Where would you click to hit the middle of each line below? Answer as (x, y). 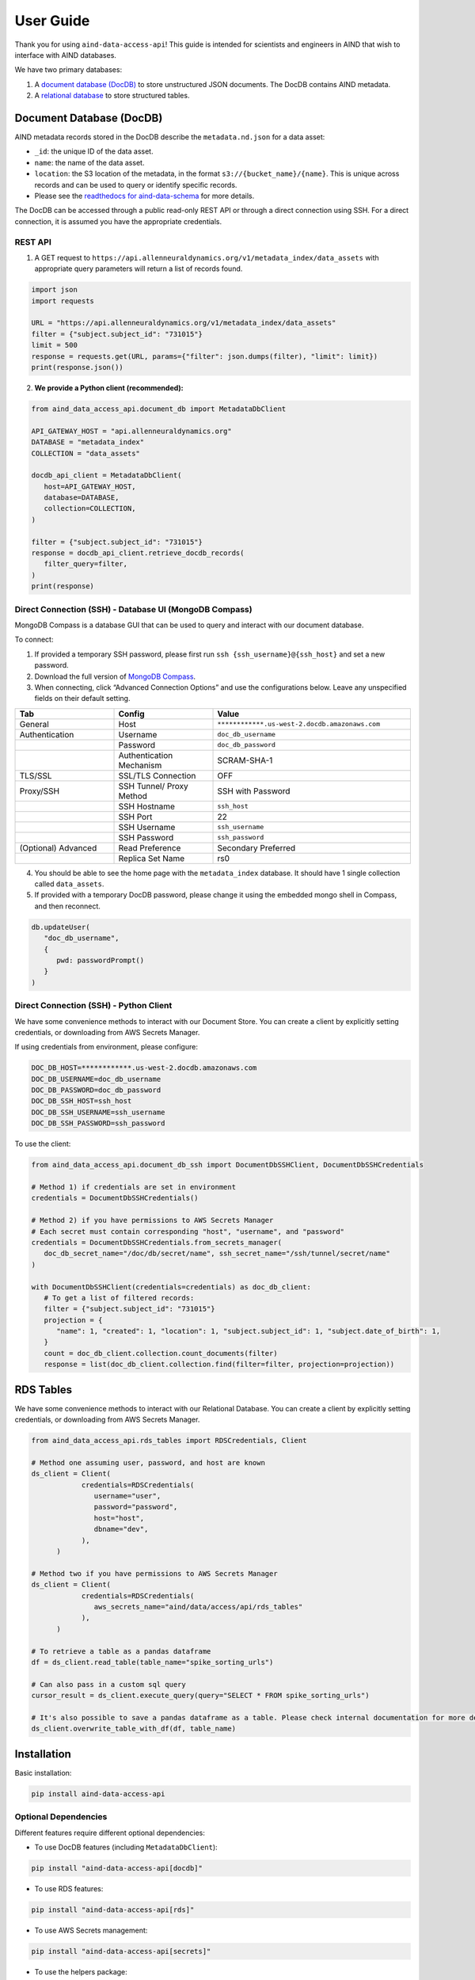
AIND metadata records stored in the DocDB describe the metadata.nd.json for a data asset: (170, 137)
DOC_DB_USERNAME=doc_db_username (96, 1079)
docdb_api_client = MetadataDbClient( (106, 476)
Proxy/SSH (39, 790)
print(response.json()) (78, 367)
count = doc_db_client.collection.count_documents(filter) (161, 1353)
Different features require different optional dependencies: (110, 1833)
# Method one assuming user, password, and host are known (148, 1462)
